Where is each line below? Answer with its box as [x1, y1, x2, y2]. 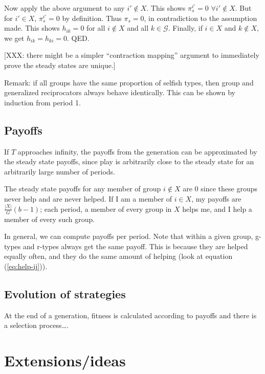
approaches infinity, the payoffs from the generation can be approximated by [17, 146, 257, 157]
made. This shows [4, 23, 60, 33]
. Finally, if [168, 23, 203, 33]
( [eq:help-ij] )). [4, 261, 48, 272]
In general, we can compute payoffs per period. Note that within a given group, [4, 231, 253, 241]
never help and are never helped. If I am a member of [4, 193, 172, 204]
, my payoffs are [191, 193, 241, 204]
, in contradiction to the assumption [144, 12, 257, 23]
